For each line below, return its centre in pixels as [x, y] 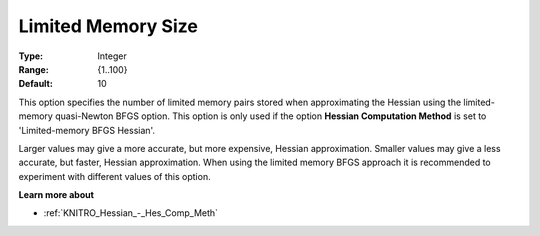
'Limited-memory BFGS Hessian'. [86, 130]
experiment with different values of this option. [114, 176]
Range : [33, 69]
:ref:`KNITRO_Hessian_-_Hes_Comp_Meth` [131, 213]
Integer [112, 56]
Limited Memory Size [108, 26]
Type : [31, 56]
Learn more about [56, 195]
